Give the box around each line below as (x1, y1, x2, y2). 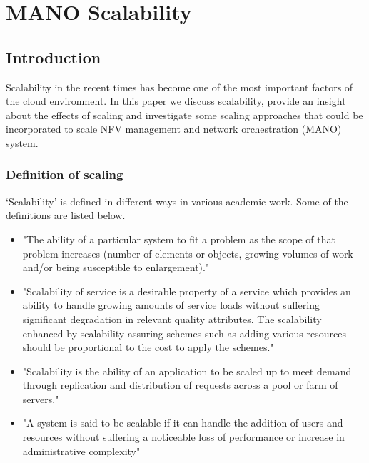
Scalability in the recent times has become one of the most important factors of (6, 79, 353, 94)
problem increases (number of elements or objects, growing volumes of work (22, 245, 353, 260)
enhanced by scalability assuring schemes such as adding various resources (22, 325, 346, 340)
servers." (22, 391, 59, 406)
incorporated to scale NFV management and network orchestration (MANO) (6, 121, 342, 136)
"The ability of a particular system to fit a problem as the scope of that (22, 231, 335, 246)
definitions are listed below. (6, 208, 126, 223)
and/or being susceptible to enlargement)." (22, 260, 210, 275)
